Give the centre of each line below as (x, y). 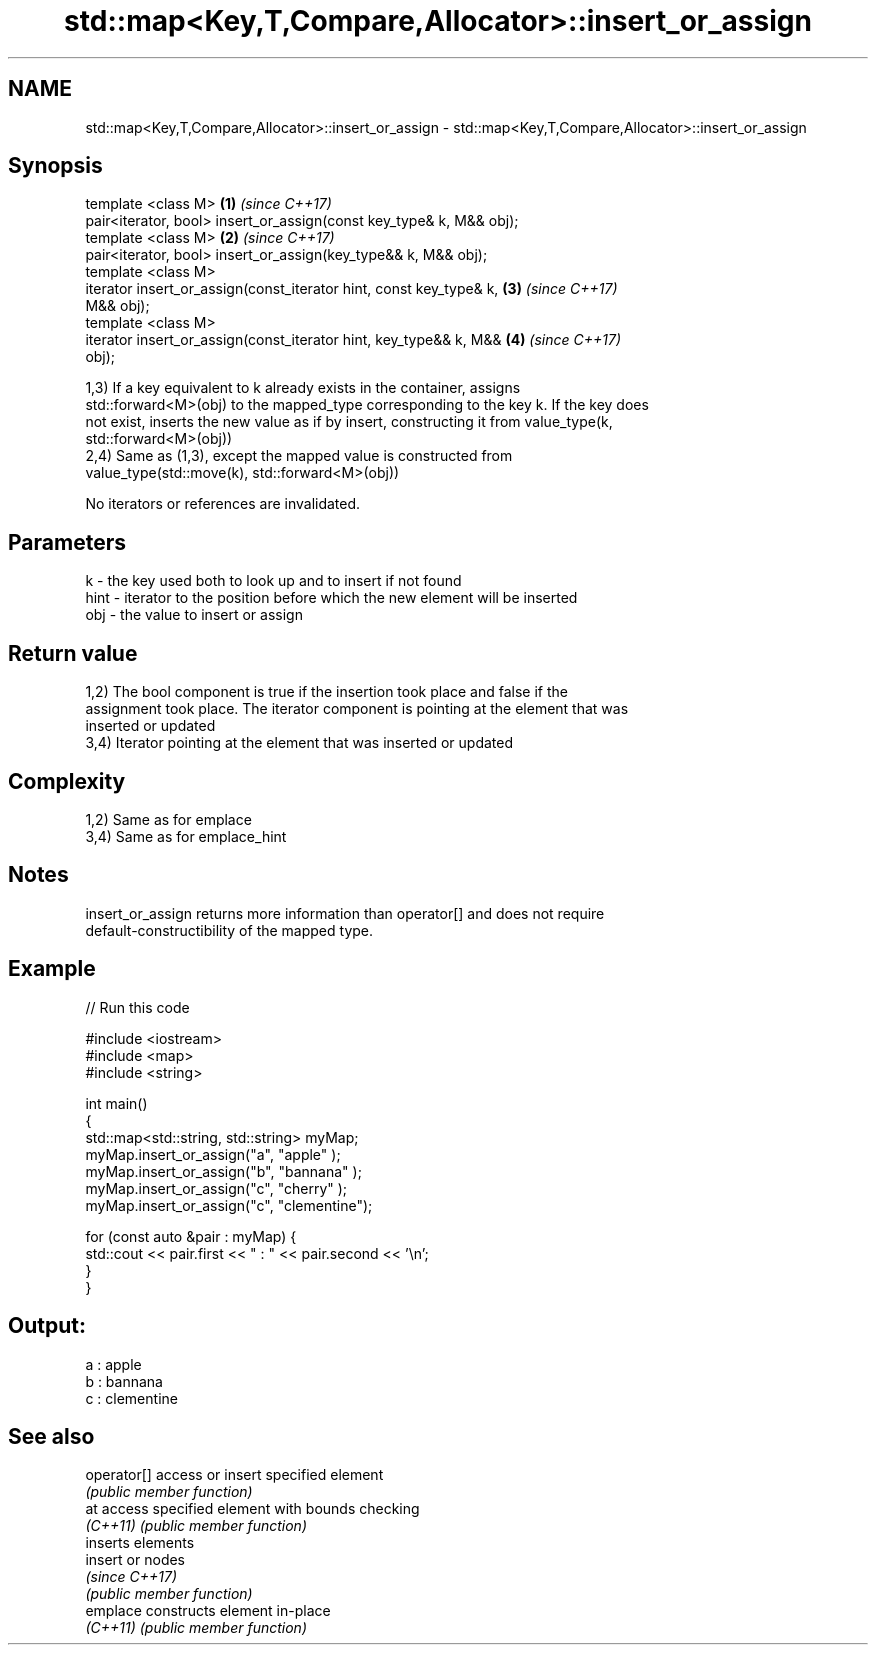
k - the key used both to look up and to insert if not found (273, 581)
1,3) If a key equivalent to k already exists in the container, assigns (303, 388)
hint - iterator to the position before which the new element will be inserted (331, 598)
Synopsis (55, 166)
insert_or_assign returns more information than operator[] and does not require (345, 913)
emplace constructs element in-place (208, 1611)
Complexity (67, 781)
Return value (73, 653)
